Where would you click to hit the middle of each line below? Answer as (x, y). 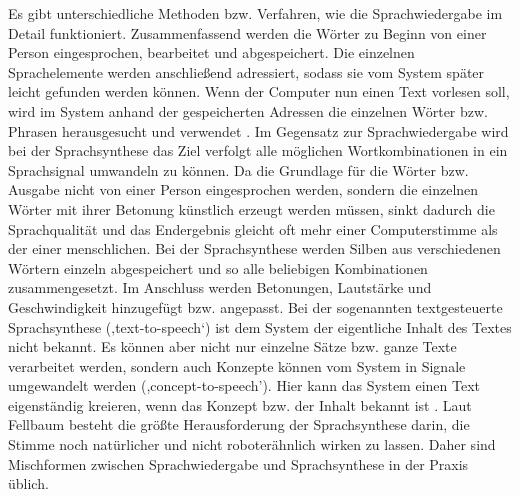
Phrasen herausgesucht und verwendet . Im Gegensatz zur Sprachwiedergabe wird (258, 130)
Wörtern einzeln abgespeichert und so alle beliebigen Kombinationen (218, 267)
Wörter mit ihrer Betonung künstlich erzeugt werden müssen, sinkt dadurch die (251, 208)
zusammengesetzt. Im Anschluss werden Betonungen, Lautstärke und (220, 287)
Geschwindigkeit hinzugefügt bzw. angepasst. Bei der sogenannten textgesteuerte (255, 306)
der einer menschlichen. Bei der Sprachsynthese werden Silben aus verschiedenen (254, 248)
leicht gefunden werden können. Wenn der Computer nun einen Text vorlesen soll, (259, 91)
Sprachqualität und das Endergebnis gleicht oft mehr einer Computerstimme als (253, 228)
